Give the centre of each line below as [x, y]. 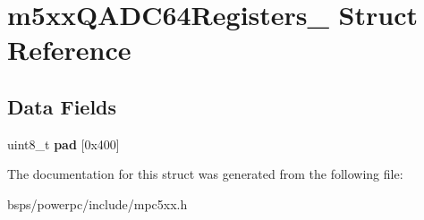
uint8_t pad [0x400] [64, 144]
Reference [69, 50]
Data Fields [62, 106]
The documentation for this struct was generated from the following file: [205, 174]
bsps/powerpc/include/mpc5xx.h [98, 203]
